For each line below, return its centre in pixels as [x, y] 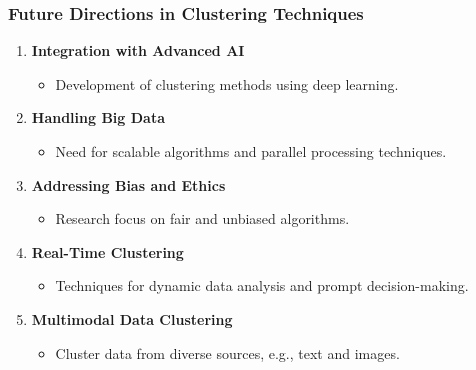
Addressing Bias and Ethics [128, 184]
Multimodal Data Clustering [132, 318]
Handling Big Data [98, 117]
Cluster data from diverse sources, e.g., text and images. [227, 352]
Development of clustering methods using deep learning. [227, 83]
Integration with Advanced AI [138, 50]
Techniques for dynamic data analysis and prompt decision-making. [262, 285]
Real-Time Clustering [107, 251]
